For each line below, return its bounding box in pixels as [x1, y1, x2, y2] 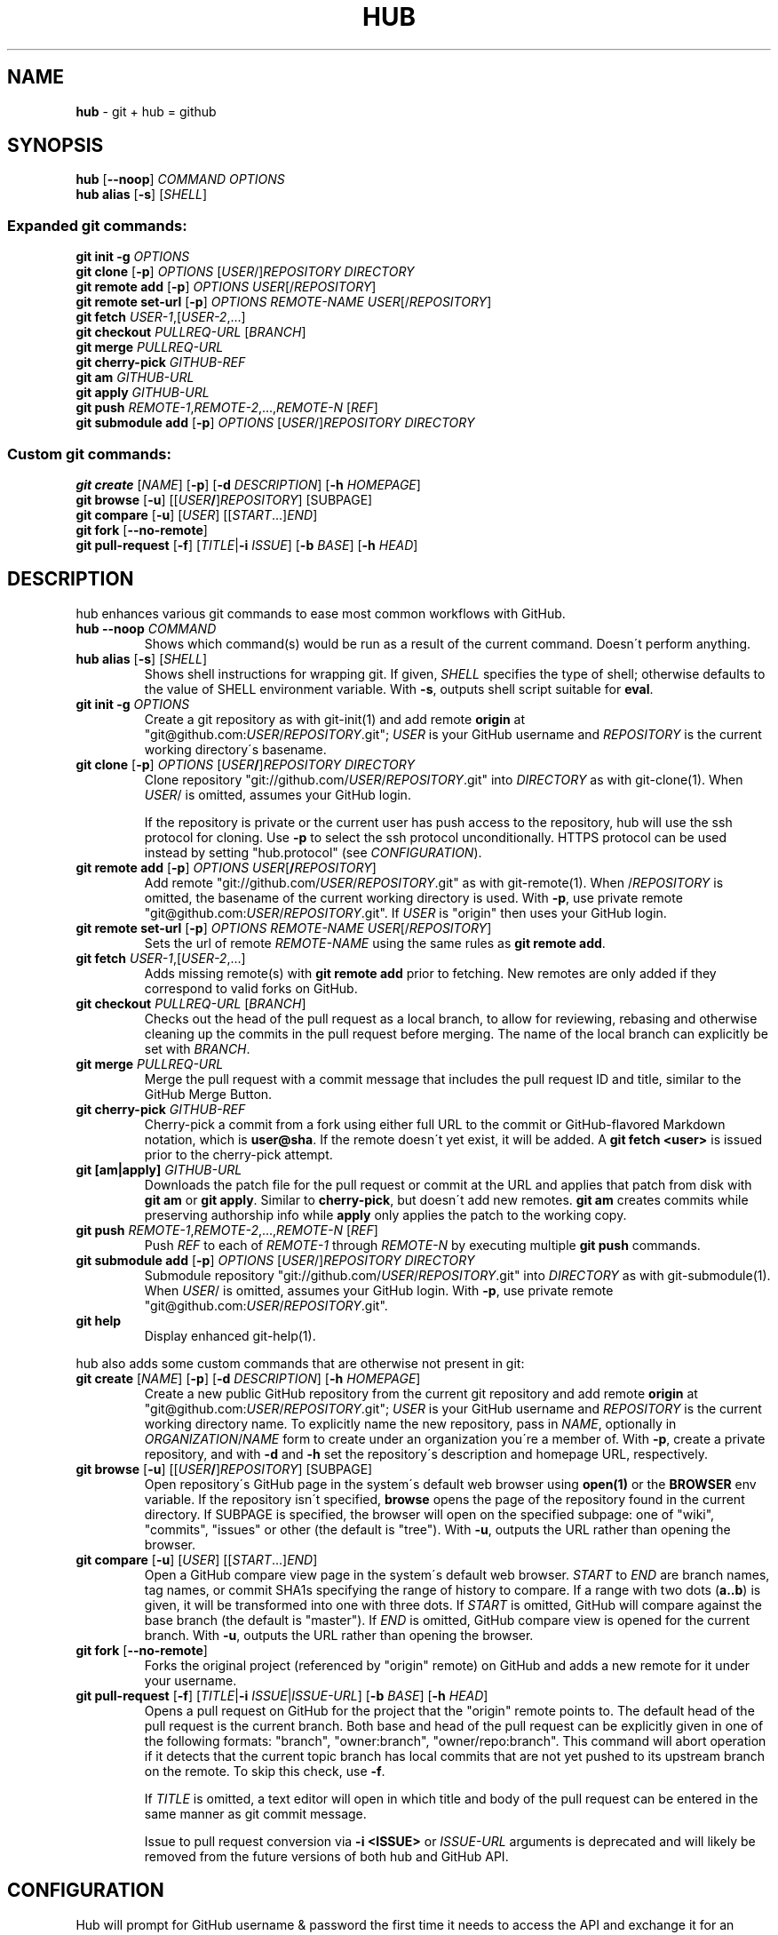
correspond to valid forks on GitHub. [144, 980, 358, 996]
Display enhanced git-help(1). [144, 1327, 316, 1343]
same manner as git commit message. [144, 1805, 367, 1821]
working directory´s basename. [144, 741, 327, 757]
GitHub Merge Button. [144, 1086, 273, 1102]
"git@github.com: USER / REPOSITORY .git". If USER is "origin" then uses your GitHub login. [144, 904, 667, 920]
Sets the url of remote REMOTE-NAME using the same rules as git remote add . [144, 935, 606, 951]
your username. [144, 1672, 237, 1688]
